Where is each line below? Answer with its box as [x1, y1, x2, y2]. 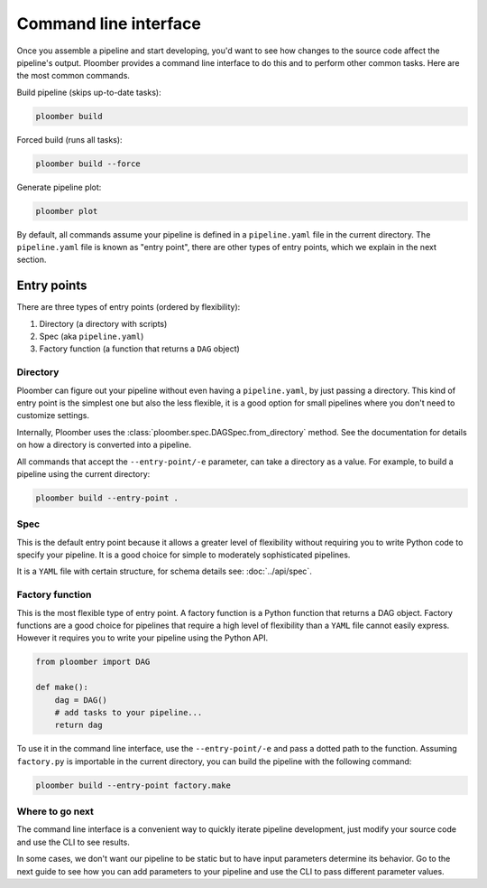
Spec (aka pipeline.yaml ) [39, 331, 144, 342]
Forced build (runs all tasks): [16, 134, 123, 145]
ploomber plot [35, 206, 98, 216]
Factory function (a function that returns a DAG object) [39, 343, 241, 354]
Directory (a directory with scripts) [39, 318, 168, 329]
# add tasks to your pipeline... [54, 707, 203, 717]
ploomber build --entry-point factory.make [35, 780, 232, 790]
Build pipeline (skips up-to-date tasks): [16, 87, 161, 98]
